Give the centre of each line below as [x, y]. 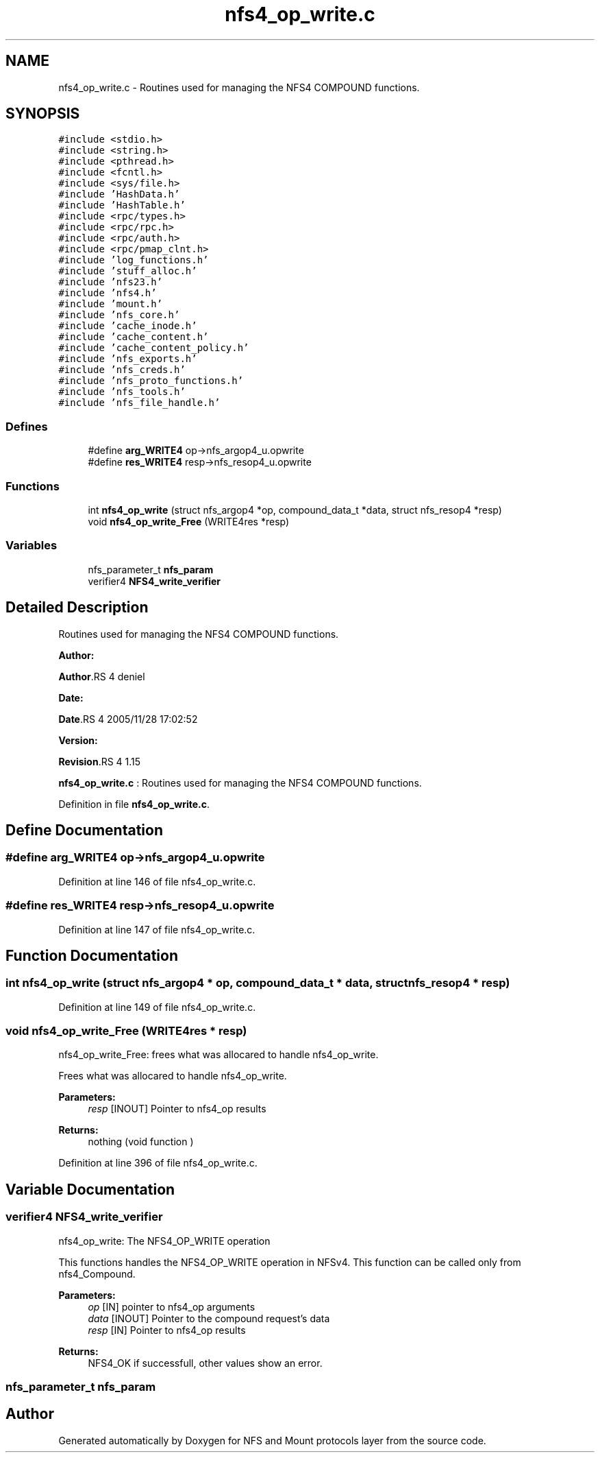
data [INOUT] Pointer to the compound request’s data [209, 1318]
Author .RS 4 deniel [102, 676]
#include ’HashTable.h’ [122, 205]
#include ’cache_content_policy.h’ [154, 348]
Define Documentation [84, 830]
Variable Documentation [90, 1189]
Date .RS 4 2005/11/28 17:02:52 [128, 719]
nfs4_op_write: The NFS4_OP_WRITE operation [164, 1241]
